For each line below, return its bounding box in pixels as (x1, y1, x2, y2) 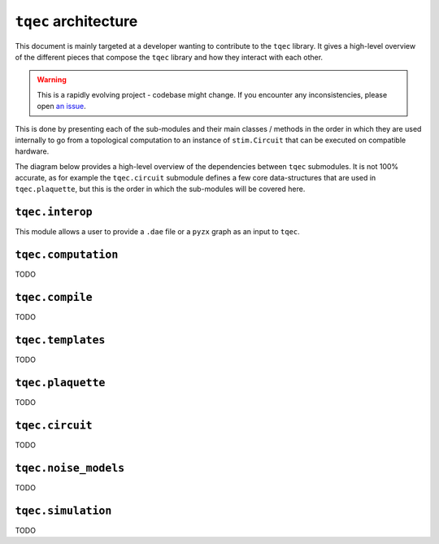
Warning (37, 75, 67, 85)
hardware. (15, 146, 50, 156)
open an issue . (37, 102, 87, 111)
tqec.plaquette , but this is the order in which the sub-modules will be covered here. (15, 184, 306, 194)
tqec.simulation (15, 504, 112, 517)
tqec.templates (15, 333, 106, 346)
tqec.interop (15, 206, 93, 219)
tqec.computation (15, 248, 119, 262)
